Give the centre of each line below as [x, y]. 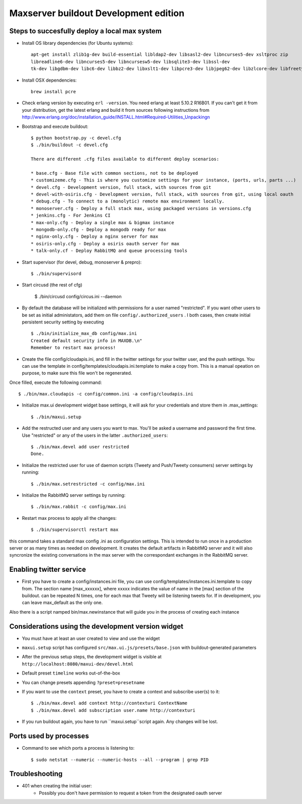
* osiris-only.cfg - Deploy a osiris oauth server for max [105, 244]
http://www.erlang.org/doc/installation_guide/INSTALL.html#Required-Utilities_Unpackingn [116, 117]
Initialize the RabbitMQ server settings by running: [74, 495]
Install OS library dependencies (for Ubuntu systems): [78, 43]
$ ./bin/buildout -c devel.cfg [69, 145]
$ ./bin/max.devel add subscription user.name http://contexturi [113, 710]
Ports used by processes [49, 736]
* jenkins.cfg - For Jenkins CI [71, 216]
